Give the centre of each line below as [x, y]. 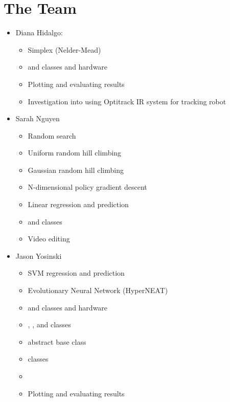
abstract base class [57, 341]
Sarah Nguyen [38, 118]
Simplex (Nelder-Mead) [64, 49]
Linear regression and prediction [78, 204]
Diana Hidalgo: [39, 32]
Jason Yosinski [39, 255]
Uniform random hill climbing [75, 153]
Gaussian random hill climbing [76, 170]
